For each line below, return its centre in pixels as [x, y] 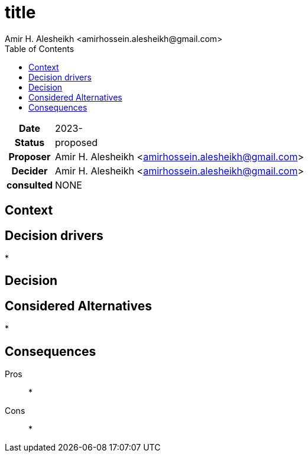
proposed [77, 142]
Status [30, 142]
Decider [30, 171]
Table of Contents [40, 48]
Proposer [30, 156]
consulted [30, 185]
